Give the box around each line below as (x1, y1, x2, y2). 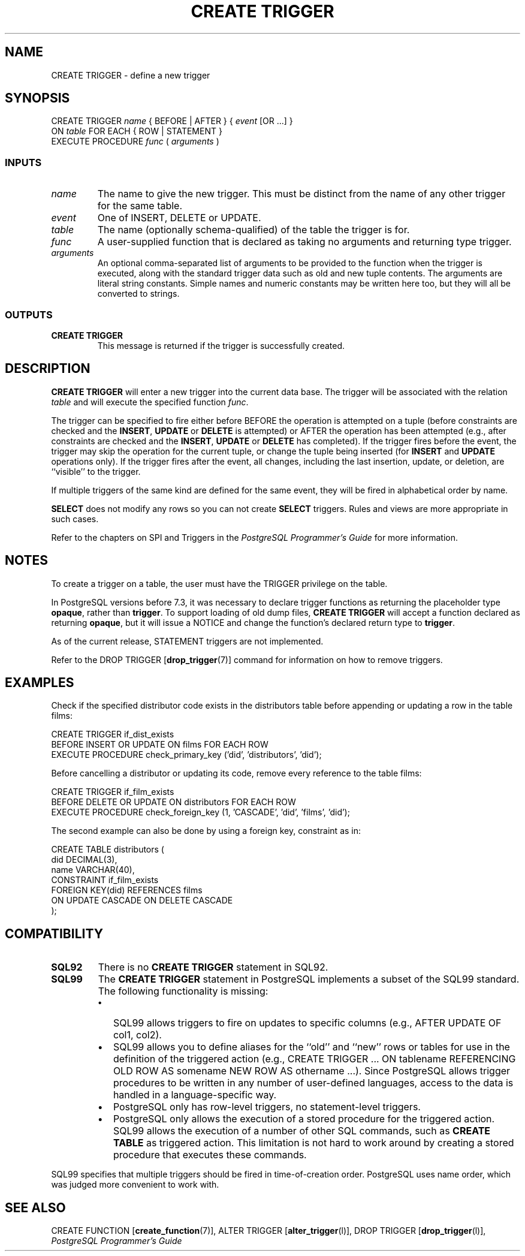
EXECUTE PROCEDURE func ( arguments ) (51, 136, 219, 147)
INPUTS (5, 156, 42, 168)
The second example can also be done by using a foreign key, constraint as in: (51, 826, 361, 836)
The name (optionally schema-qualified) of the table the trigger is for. (97, 224, 410, 236)
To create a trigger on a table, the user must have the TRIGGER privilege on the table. (51, 578, 388, 589)
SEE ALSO (5, 1200, 66, 1215)
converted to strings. (97, 288, 180, 299)
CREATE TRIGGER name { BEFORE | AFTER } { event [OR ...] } (51, 116, 293, 126)
